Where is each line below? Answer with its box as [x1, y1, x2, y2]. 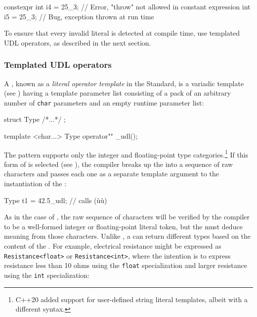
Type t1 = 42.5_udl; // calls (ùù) [4, 195, 107, 205]
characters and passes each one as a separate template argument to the [4, 168, 219, 179]
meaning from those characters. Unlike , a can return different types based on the [4, 231, 251, 241]
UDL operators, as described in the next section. [4, 37, 151, 48]
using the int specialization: [4, 269, 89, 280]
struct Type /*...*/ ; [4, 114, 66, 124]
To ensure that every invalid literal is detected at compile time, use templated [4, 28, 240, 38]
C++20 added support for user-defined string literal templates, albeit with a [15, 294, 248, 304]
